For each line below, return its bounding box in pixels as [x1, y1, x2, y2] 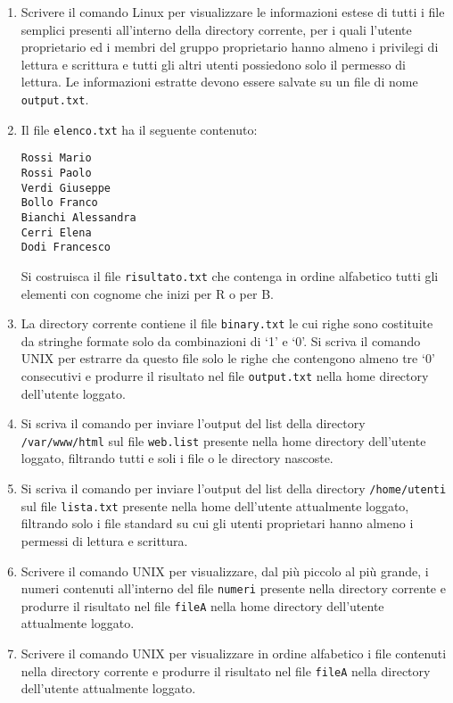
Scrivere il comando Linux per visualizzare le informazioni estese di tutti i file [21, 3, 445, 21]
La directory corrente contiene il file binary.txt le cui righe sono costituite [21, 314, 433, 333]
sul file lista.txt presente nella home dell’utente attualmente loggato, [21, 496, 409, 515]
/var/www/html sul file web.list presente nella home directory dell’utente [21, 431, 426, 450]
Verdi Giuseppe [21, 181, 111, 194]
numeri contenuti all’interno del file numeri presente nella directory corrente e [21, 579, 446, 598]
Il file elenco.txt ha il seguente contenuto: [21, 120, 258, 138]
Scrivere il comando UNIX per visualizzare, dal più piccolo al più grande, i [21, 561, 429, 580]
